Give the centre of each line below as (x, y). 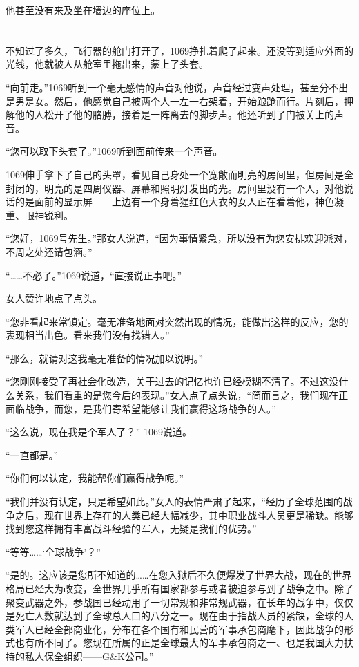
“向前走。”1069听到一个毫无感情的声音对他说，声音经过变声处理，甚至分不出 (177, 87)
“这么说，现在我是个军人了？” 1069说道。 (99, 432)
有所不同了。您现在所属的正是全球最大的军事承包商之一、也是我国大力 (184, 642)
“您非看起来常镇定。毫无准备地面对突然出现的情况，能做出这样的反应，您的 (177, 321)
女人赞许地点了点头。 (54, 298)
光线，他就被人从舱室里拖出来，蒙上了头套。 (107, 64)
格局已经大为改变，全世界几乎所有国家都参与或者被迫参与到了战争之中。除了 (179, 588)
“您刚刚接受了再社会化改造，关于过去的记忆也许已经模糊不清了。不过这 (167, 381)
